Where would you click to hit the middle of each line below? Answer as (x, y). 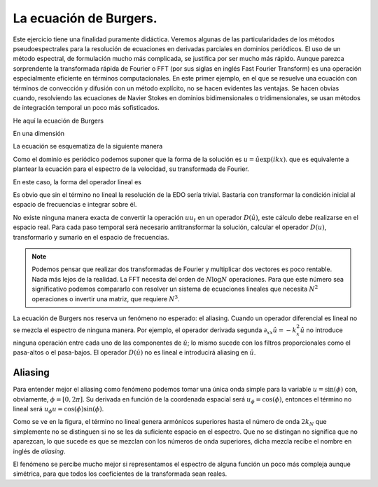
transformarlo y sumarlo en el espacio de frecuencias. (91, 237)
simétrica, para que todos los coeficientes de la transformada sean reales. (120, 474)
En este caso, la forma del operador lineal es (77, 181)
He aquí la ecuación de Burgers (58, 121)
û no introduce (321, 330)
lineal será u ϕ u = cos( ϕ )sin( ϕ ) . (58, 410)
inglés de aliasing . (39, 451)
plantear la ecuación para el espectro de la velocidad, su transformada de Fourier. (131, 169)
